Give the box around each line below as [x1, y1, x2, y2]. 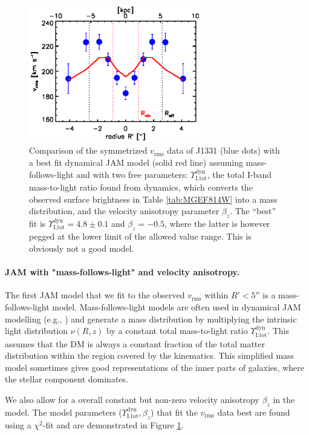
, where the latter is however [164, 217, 270, 229]
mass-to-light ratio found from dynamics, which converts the [29, 180, 253, 193]
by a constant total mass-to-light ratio [106, 324, 248, 337]
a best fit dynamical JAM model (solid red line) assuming [29, 155, 244, 168]
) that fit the [151, 405, 198, 418]
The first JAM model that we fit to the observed [5, 289, 185, 301]
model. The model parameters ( [5, 405, 122, 418]
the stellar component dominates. [5, 373, 128, 385]
